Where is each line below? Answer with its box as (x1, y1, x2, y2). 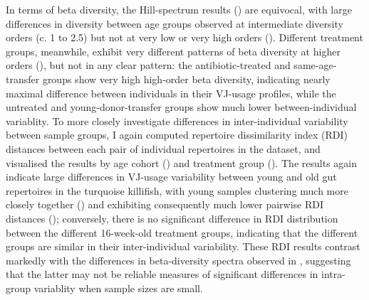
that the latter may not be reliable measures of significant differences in (6, 267, 318, 282)
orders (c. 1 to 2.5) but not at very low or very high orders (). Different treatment (6, 30, 363, 45)
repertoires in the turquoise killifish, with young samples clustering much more (6, 183, 348, 198)
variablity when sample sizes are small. (33, 280, 203, 295)
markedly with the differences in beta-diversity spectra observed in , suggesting (6, 252, 351, 267)
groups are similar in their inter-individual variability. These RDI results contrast (6, 239, 360, 254)
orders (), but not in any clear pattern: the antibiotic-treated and (6, 58, 291, 73)
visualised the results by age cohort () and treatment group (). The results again (6, 155, 357, 170)
